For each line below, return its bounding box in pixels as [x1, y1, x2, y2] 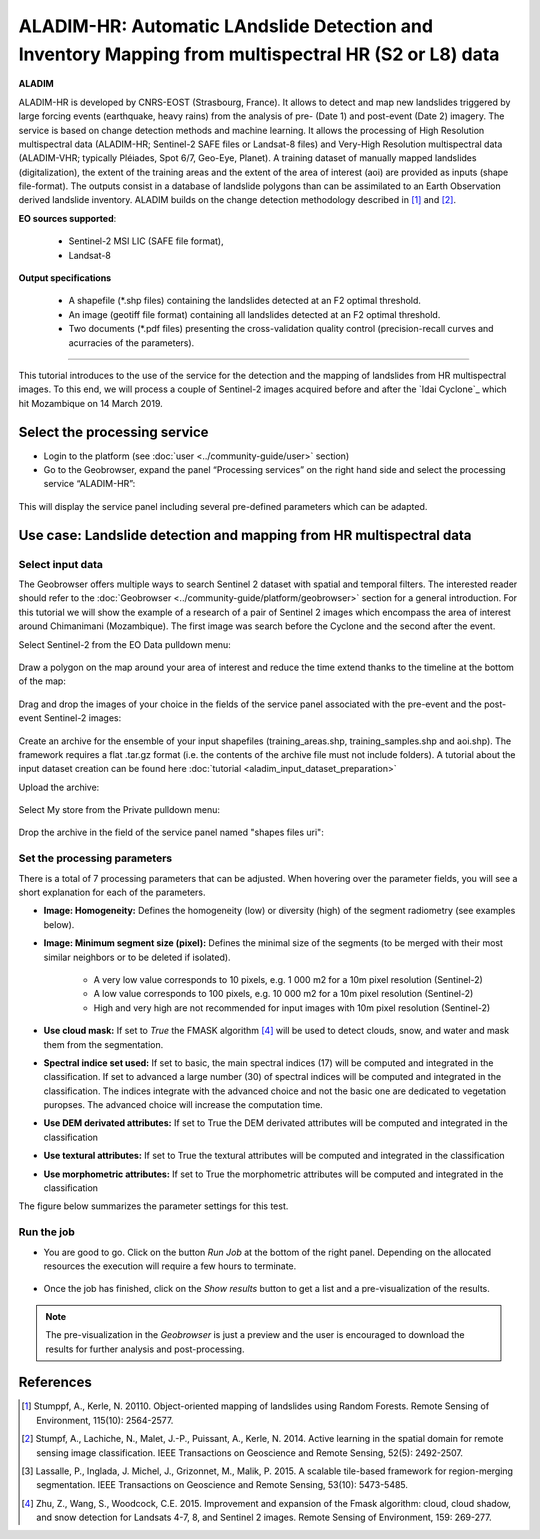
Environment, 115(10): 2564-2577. [36, 1414, 174, 1426]
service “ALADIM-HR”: [43, 478, 136, 490]
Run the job [18, 1225, 75, 1239]
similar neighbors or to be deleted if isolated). [43, 951, 231, 963]
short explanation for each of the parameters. [18, 886, 206, 898]
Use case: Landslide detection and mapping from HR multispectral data [18, 526, 472, 544]
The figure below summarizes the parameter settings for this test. [18, 1200, 289, 1212]
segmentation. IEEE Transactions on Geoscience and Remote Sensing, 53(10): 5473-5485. [36, 1479, 409, 1491]
